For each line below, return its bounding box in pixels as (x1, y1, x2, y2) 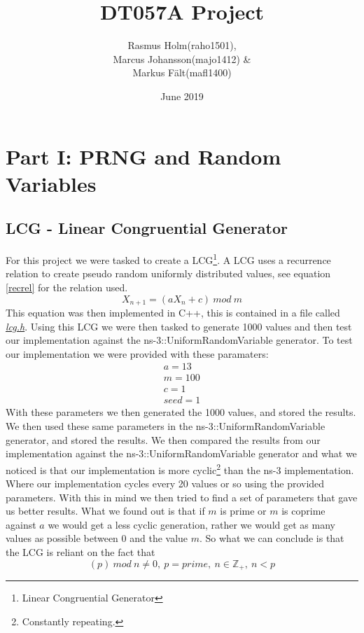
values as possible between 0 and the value (6, 531, 188, 545)
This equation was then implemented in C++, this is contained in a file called (6, 305, 340, 319)
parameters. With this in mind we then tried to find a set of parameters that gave (6, 489, 358, 504)
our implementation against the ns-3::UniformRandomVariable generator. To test (6, 333, 353, 347)
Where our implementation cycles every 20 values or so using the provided (6, 476, 325, 491)
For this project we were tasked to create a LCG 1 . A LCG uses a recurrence (6, 251, 331, 267)
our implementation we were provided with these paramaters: (6, 346, 269, 361)
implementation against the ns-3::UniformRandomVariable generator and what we (6, 446, 357, 461)
